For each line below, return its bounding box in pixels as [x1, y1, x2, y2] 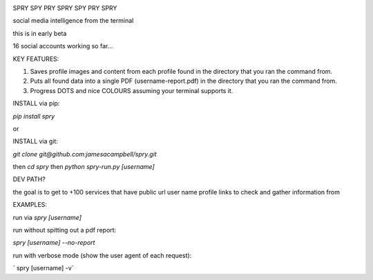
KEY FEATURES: [12, 54, 59, 63]
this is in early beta [12, 29, 67, 37]
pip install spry [12, 112, 55, 120]
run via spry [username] [12, 213, 82, 221]
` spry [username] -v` [12, 264, 74, 272]
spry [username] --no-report [12, 239, 95, 247]
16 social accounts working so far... [12, 42, 113, 50]
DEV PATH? [12, 175, 46, 183]
